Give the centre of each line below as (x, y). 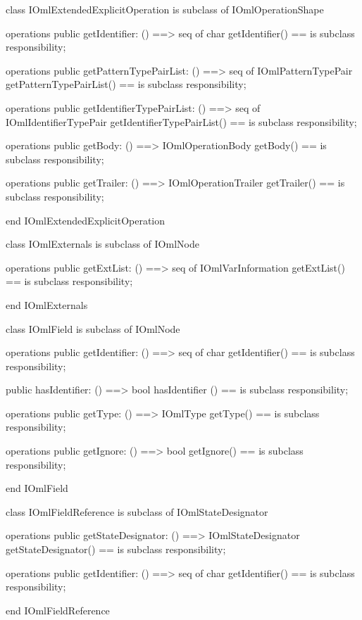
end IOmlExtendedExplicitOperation (86, 220)
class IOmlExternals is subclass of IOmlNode (102, 244)
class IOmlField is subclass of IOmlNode (93, 328)
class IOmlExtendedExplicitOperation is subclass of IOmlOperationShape (165, 9)
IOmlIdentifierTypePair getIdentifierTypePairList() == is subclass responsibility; (181, 121)
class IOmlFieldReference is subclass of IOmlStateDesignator (137, 511)
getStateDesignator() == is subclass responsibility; (116, 549)
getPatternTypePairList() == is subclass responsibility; (126, 84)
